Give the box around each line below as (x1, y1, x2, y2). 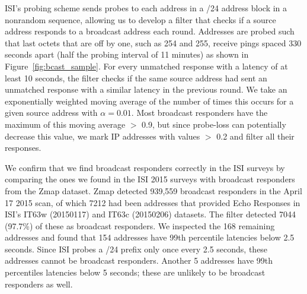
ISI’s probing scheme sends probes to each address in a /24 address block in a (5, 2, 287, 14)
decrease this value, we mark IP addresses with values (5, 129, 200, 142)
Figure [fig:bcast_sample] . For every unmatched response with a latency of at (5, 59, 288, 72)
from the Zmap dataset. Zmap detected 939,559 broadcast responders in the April (5, 184, 302, 197)
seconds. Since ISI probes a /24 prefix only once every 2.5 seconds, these (5, 242, 268, 255)
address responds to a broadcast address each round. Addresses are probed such (5, 25, 295, 37)
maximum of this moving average (5, 118, 126, 130)
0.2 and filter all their (216, 129, 295, 142)
